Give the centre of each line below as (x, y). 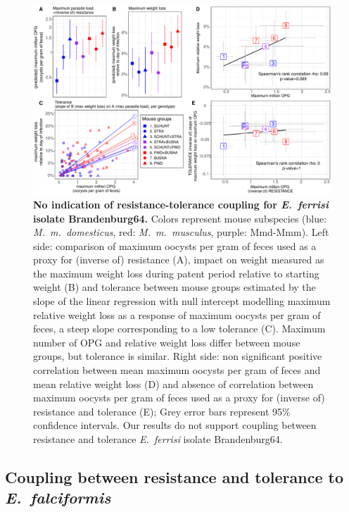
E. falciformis (58, 498)
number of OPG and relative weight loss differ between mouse (167, 342)
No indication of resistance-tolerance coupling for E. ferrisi (181, 204)
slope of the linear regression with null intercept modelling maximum (182, 301)
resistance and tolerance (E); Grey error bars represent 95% (162, 411)
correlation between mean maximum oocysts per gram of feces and (177, 370)
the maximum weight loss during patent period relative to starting (176, 273)
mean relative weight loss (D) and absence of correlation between (173, 383)
